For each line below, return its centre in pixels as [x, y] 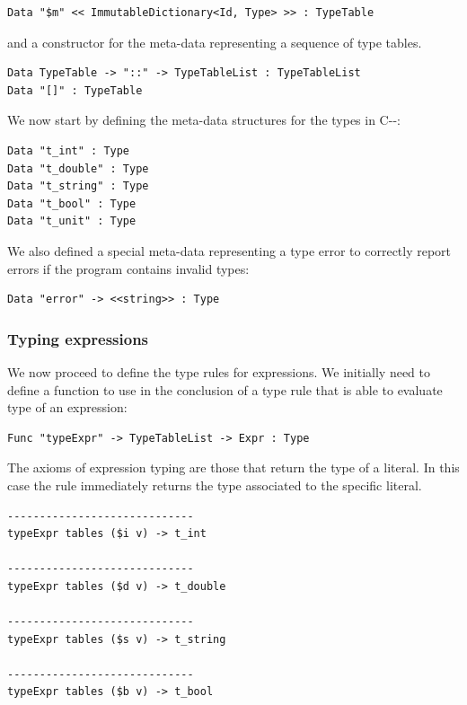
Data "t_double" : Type [78, 168]
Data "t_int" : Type [69, 150]
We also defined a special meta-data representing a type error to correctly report [229, 250]
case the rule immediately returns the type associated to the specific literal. [215, 485]
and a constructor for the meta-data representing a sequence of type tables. [215, 42]
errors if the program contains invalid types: [128, 268]
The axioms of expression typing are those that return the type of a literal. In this [233, 467]
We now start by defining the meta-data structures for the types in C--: [204, 120]
